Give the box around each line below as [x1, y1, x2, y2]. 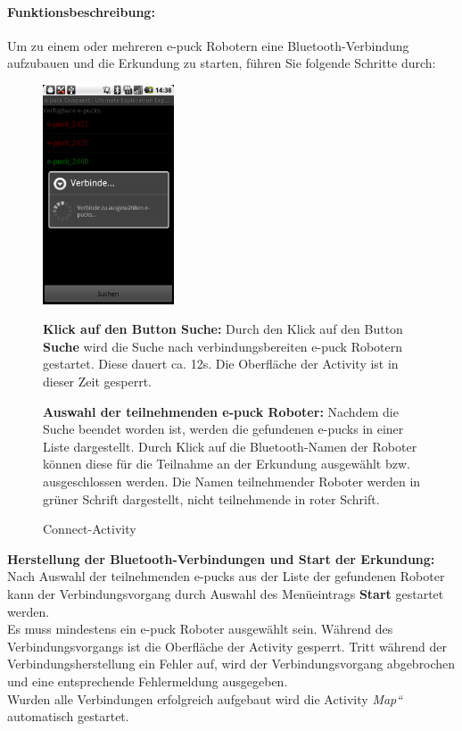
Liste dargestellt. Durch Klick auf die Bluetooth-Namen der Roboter [43, 436, 417, 455]
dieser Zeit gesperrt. [43, 372, 152, 391]
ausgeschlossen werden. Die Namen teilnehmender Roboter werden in [43, 471, 421, 490]
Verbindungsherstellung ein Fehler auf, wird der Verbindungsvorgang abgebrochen [7, 654, 456, 673]
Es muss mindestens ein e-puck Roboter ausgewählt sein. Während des [7, 619, 393, 638]
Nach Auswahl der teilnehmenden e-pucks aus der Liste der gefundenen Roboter [7, 567, 445, 586]
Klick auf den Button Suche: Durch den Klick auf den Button [43, 320, 403, 338]
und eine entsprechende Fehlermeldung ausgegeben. [7, 671, 288, 690]
